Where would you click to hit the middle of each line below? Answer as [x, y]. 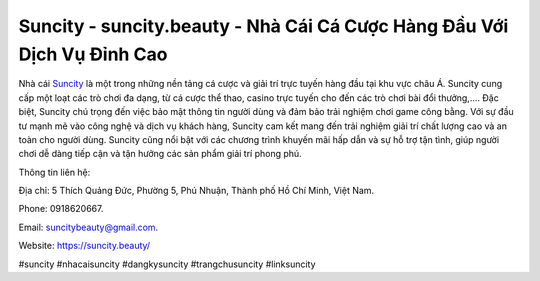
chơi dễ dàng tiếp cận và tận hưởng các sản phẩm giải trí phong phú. [160, 154]
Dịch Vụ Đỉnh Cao [93, 54]
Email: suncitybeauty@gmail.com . [88, 227]
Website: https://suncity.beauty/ [84, 246]
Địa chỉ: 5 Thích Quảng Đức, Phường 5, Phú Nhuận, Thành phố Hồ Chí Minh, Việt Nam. [196, 191]
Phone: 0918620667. [61, 209]
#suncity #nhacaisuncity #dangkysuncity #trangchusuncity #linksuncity [167, 264]
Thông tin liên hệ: [54, 172]
